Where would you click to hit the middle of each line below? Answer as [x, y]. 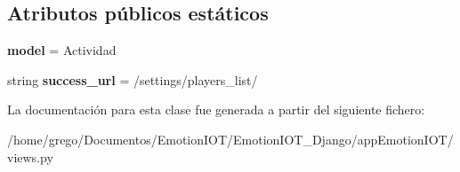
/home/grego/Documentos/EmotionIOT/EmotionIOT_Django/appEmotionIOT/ [230, 139]
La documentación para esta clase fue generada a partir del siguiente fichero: [216, 109]
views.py [30, 156]
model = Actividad [62, 50]
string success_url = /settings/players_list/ [133, 79]
